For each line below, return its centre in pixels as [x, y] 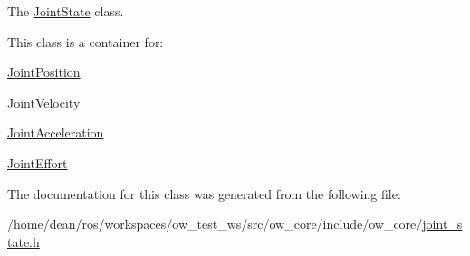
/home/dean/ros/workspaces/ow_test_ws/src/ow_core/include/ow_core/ [215, 224]
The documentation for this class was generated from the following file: [204, 193]
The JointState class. [66, 11]
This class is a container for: [86, 41]
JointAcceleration [56, 133]
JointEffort [38, 162]
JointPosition [44, 72]
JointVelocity [44, 102]
